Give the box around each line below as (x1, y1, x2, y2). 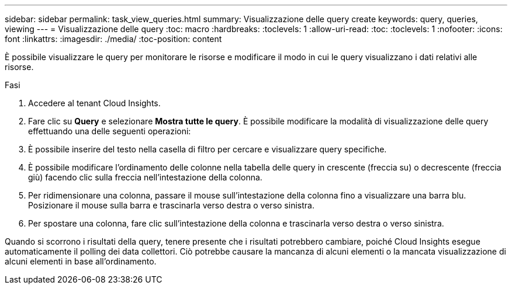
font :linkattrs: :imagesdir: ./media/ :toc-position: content (5, 34, 222, 44)
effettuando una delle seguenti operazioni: (28, 126, 191, 136)
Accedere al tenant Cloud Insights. (28, 98, 161, 108)
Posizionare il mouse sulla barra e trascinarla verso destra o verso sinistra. (28, 200, 314, 210)
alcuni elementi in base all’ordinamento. (5, 256, 157, 266)
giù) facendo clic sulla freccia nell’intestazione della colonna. (28, 172, 262, 182)
